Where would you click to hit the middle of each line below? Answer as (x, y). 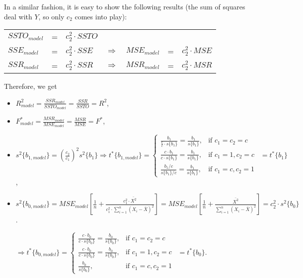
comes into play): (101, 16)
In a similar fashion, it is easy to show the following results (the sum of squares (125, 6)
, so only (51, 16)
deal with (18, 16)
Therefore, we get (31, 86)
